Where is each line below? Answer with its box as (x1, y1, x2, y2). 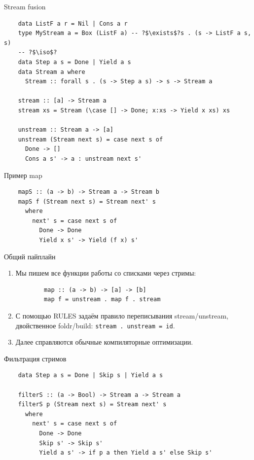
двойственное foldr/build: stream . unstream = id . (15, 320, 175, 330)
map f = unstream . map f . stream (44, 296, 161, 303)
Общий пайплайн (4, 251, 56, 261)
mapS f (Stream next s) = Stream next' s (18, 198, 156, 205)
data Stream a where (18, 68, 85, 75)
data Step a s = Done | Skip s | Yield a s (18, 372, 163, 379)
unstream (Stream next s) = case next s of (18, 136, 163, 143)
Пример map (4, 170, 42, 180)
